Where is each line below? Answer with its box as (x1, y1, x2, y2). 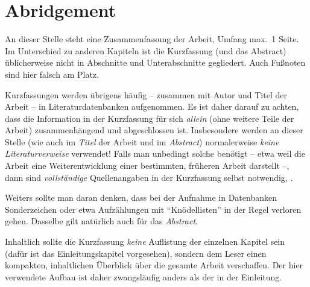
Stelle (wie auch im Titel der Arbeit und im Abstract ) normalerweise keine (5, 135, 279, 148)
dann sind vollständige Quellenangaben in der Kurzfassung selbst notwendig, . (5, 171, 293, 183)
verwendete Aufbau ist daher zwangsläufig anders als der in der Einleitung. (5, 270, 282, 283)
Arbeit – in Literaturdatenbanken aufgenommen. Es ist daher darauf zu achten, (5, 100, 299, 113)
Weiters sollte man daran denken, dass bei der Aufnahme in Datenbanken (5, 191, 277, 204)
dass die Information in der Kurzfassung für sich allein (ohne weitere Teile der (5, 112, 294, 124)
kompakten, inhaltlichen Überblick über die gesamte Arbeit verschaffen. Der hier (5, 259, 303, 271)
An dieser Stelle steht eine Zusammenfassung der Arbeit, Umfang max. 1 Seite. (5, 33, 299, 45)
